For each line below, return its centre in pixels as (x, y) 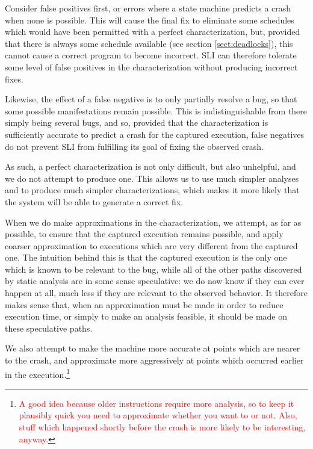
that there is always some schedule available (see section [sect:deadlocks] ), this (149, 43)
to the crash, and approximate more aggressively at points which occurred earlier (154, 360)
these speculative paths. (49, 328)
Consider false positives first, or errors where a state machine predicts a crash (148, 8)
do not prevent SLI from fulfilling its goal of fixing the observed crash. (134, 146)
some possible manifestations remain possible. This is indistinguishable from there (156, 110)
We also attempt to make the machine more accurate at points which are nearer (153, 348)
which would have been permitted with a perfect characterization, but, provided (153, 32)
